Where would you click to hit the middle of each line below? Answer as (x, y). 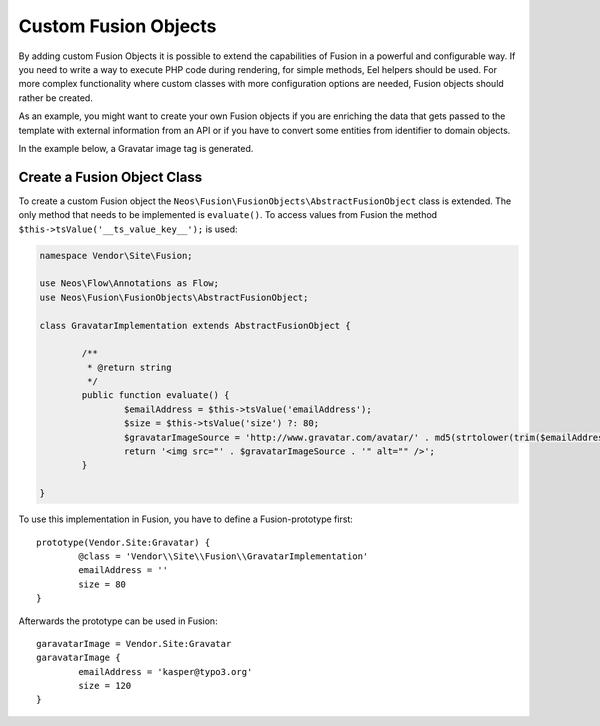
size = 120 (105, 686)
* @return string (129, 367)
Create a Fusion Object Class (110, 176)
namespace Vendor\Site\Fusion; (116, 255)
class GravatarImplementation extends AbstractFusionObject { (195, 325)
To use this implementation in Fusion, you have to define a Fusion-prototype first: (186, 519)
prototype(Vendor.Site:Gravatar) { (123, 542)
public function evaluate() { (155, 395)
